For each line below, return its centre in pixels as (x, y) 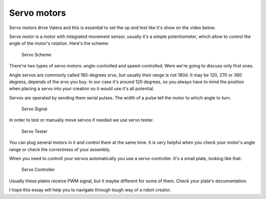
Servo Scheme (36, 55)
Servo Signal (34, 109)
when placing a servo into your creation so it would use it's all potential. (82, 89)
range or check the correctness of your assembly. (60, 149)
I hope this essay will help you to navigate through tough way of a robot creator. (90, 190)
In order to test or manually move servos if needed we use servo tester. (82, 120)
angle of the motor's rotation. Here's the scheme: (59, 43)
